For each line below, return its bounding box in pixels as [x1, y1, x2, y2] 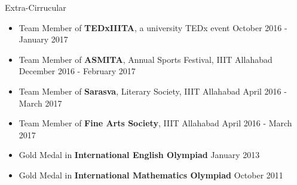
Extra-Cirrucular [5, 1, 66, 13]
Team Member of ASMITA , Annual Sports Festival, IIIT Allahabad [19, 53, 272, 65]
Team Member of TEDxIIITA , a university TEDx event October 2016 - [19, 21, 287, 34]
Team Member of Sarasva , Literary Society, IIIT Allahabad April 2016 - [19, 84, 287, 97]
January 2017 [19, 33, 68, 46]
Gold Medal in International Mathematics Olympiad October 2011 [19, 168, 283, 181]
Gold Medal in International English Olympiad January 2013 [19, 148, 260, 161]
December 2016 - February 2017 [19, 65, 136, 77]
